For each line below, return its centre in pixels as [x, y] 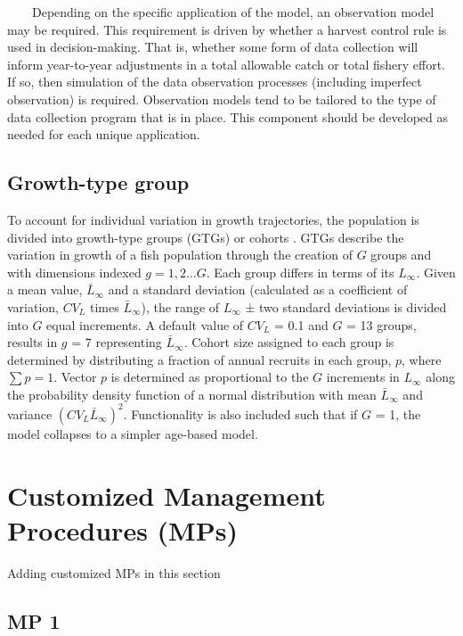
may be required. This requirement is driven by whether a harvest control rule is [227, 29]
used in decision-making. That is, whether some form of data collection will [213, 47]
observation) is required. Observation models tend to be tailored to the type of [222, 99]
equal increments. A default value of [145, 324]
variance [30, 413]
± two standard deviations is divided [346, 306]
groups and [401, 255]
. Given [436, 272]
